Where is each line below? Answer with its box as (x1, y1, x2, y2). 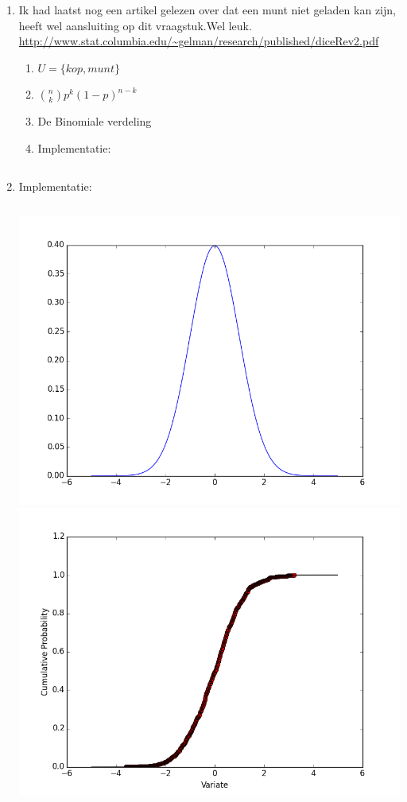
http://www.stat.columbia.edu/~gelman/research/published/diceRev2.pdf (18, 33, 379, 49)
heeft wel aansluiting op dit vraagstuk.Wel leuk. (18, 17, 252, 33)
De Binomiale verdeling (37, 113, 152, 130)
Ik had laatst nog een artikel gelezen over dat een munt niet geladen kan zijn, (18, 2, 396, 17)
